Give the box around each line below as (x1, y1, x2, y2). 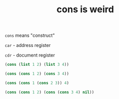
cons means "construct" (5, 32, 55, 39)
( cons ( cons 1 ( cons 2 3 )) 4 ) (5, 80, 69, 85)
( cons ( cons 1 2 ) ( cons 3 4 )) (5, 71, 69, 77)
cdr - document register (5, 52, 55, 58)
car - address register (5, 42, 51, 48)
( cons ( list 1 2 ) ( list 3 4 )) (5, 62, 69, 67)
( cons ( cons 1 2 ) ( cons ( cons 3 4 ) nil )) (5, 89, 94, 95)
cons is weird (56, 4, 114, 15)
